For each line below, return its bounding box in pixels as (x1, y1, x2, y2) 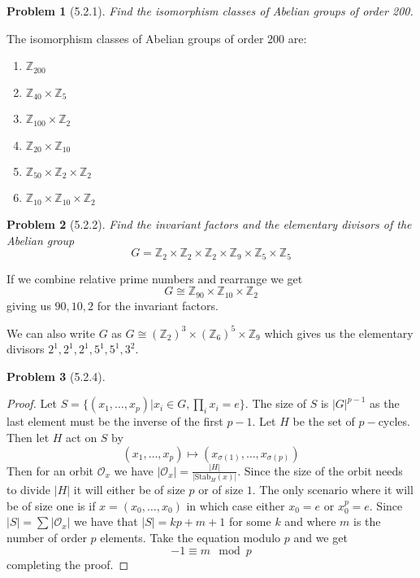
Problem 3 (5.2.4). (6, 367, 106, 384)
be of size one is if (6, 497, 96, 514)
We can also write (6, 324, 95, 341)
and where (284, 513, 336, 530)
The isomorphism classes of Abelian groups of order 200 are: (6, 29, 307, 46)
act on (66, 429, 97, 446)
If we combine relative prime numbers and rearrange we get (6, 269, 303, 287)
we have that (74, 513, 138, 530)
